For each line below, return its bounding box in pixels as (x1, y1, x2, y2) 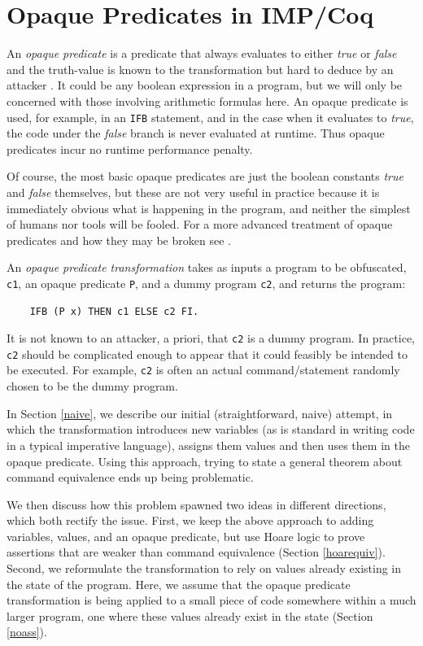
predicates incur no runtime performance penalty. (7, 140, 253, 157)
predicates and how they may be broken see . (7, 231, 231, 248)
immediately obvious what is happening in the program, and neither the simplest (7, 199, 411, 216)
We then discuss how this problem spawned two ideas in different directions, (7, 495, 386, 513)
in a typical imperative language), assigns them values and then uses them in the (7, 436, 410, 453)
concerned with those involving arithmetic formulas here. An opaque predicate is (7, 92, 408, 109)
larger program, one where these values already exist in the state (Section (7, 607, 373, 624)
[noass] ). (7, 623, 47, 640)
